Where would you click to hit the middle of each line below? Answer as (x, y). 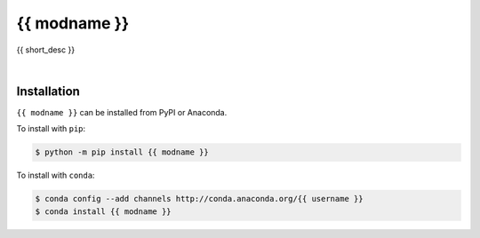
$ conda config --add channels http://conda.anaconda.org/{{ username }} (199, 199)
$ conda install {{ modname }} (104, 211)
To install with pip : (51, 129)
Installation (48, 91)
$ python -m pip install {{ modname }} (122, 152)
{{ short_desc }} (46, 50)
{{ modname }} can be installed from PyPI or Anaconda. (122, 112)
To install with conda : (56, 175)
